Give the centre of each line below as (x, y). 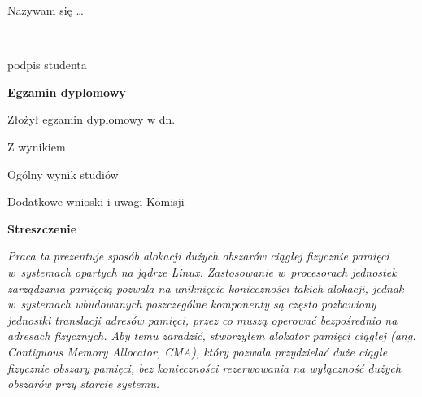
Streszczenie (42, 228)
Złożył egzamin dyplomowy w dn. (91, 119)
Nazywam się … (46, 10)
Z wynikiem (37, 146)
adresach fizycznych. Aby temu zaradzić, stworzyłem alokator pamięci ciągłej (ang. (212, 336)
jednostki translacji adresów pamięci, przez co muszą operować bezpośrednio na (202, 319)
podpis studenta (47, 65)
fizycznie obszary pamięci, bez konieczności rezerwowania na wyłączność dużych (204, 367)
